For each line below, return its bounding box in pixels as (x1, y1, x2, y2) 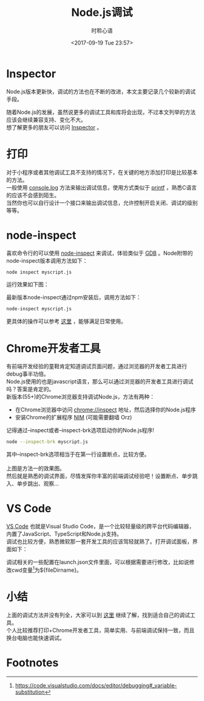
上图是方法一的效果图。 (6, 464, 65, 472)
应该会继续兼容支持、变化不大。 (6, 116, 86, 123)
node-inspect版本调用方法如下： (6, 257, 88, 264)
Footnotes (6, 656, 59, 669)
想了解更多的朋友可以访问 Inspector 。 (6, 123, 103, 131)
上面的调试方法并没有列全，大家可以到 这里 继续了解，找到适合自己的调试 (6, 611, 190, 619)
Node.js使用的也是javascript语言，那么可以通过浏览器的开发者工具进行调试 (6, 378, 194, 385)
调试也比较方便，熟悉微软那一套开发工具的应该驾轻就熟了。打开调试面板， (6, 538, 192, 546)
